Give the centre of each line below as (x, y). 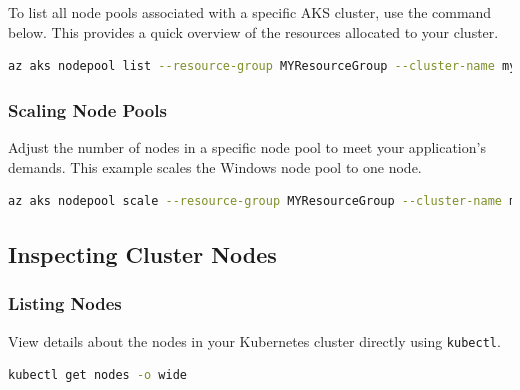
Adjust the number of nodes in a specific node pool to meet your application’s (247, 147)
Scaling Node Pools (87, 109)
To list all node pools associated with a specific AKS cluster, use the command (250, 12)
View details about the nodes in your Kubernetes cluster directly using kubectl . (254, 340)
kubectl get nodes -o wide (97, 375)
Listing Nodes (65, 303)
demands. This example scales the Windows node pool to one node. (215, 166)
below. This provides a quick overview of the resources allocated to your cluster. (253, 31)
